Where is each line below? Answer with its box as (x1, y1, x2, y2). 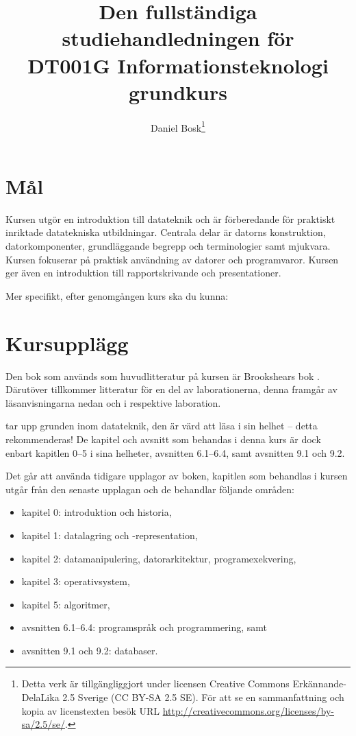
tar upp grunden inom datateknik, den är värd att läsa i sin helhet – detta (5, 418, 318, 433)
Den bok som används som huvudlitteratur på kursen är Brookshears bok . (5, 368, 320, 383)
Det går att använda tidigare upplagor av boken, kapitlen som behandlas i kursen (5, 468, 348, 483)
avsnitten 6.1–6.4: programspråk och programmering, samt (21, 620, 268, 634)
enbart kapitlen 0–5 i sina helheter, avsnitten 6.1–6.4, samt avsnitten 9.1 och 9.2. (5, 445, 345, 460)
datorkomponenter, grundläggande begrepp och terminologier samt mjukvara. (5, 239, 331, 253)
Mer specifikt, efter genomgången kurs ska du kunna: (5, 288, 229, 302)
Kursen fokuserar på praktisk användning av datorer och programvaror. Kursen (5, 252, 339, 266)
